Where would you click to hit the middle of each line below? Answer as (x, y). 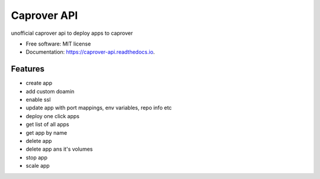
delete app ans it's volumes (59, 149)
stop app (36, 157)
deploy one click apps (53, 116)
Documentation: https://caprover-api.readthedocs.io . (90, 52)
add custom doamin (50, 91)
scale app (38, 166)
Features (28, 69)
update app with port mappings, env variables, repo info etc (99, 108)
